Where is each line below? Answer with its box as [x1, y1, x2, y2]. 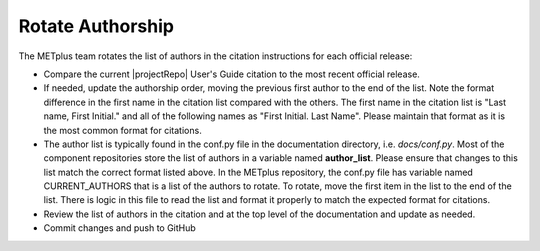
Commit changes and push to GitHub [43, 222, 197, 234]
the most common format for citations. [43, 124, 202, 136]
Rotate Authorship [18, 15, 175, 37]
